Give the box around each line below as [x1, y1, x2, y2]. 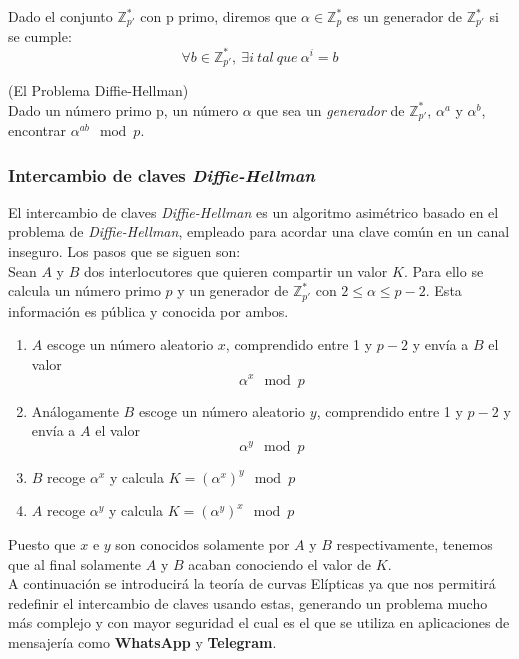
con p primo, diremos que [140, 6, 297, 26]
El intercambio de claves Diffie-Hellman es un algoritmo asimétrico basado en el [8, 201, 499, 222]
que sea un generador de [256, 99, 405, 120]
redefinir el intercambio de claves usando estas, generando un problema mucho [8, 592, 488, 613]
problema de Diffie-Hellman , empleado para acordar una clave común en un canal [8, 221, 510, 242]
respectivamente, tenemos [336, 534, 493, 554]
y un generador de [177, 280, 289, 301]
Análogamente [31, 400, 119, 421]
